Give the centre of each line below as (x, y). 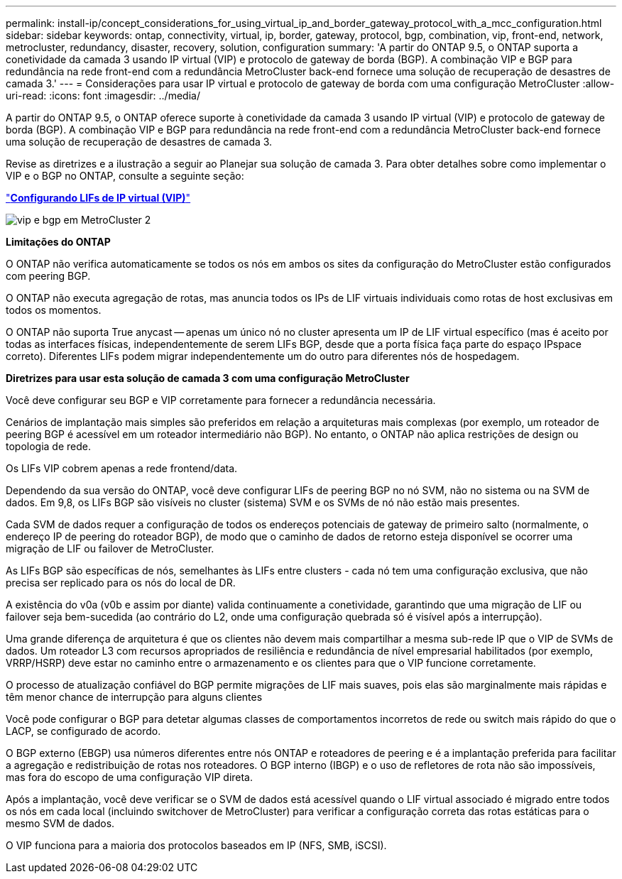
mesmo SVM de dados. (60, 823)
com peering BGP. (48, 276)
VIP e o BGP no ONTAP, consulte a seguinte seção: (125, 176)
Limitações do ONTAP (58, 242)
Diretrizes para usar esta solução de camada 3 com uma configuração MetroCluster (208, 378)
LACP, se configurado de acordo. (83, 731)
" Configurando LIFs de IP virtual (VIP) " (98, 198)
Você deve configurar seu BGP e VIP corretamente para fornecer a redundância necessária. (221, 400)
